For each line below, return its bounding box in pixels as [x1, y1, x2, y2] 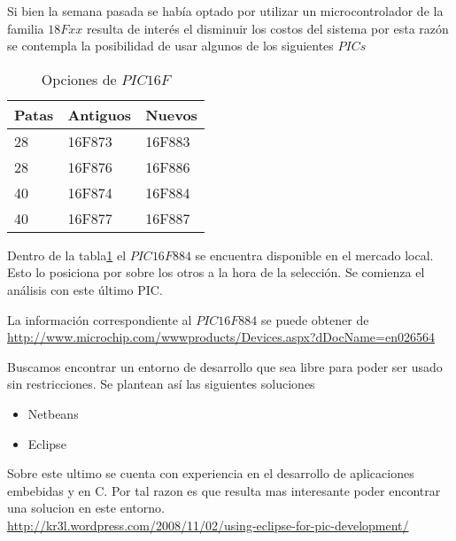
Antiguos [67, 104, 132, 125]
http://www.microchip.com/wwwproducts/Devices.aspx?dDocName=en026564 [7, 328, 435, 346]
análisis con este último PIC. [7, 280, 163, 298]
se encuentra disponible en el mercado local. [195, 245, 434, 264]
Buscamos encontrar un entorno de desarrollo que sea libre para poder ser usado [7, 357, 443, 375]
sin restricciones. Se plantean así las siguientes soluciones [7, 375, 315, 393]
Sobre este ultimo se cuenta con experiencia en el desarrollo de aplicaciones [7, 464, 414, 483]
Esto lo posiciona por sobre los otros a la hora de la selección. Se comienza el [7, 263, 425, 282]
